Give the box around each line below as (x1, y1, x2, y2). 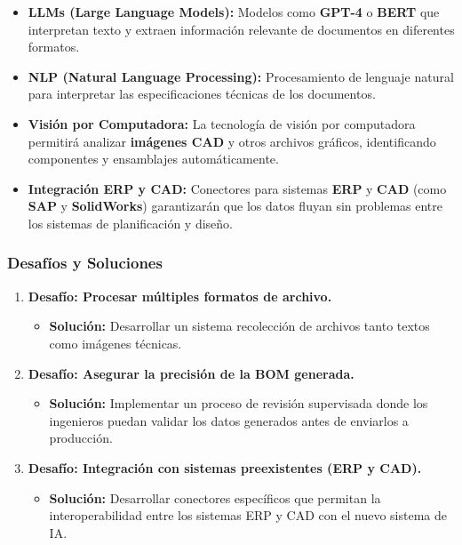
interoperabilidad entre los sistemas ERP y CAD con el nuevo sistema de (49, 506, 447, 525)
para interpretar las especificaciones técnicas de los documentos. (28, 84, 376, 103)
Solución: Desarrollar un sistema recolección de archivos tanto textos (49, 317, 430, 335)
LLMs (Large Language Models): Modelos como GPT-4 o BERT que (28, 3, 440, 20)
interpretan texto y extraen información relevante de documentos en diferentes (28, 20, 455, 38)
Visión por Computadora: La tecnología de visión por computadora (28, 114, 416, 132)
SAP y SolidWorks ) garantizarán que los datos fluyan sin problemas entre (28, 196, 442, 215)
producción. (49, 429, 113, 447)
